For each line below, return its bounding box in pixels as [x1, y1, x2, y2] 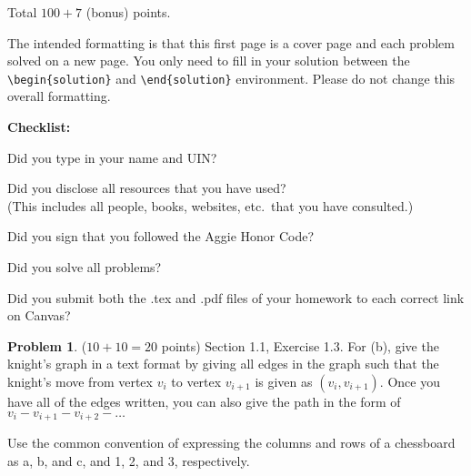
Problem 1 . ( [7, 336, 87, 355]
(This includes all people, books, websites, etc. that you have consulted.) [7, 196, 414, 215]
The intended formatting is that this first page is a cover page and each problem [7, 33, 456, 52]
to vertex [171, 371, 222, 390]
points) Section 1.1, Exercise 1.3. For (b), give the [161, 336, 439, 355]
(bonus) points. [85, 3, 171, 21]
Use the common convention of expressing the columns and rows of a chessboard [7, 433, 456, 452]
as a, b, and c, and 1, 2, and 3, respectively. [7, 451, 250, 470]
